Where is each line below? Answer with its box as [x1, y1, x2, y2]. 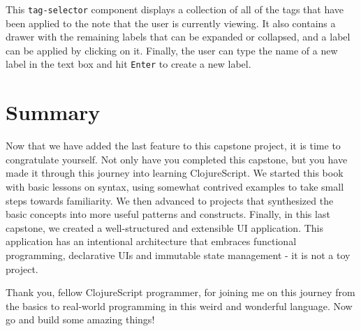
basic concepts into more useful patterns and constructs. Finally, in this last [6, 207, 330, 221]
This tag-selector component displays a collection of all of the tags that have [6, 2, 344, 16]
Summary [6, 98, 101, 126]
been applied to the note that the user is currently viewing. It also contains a [6, 15, 336, 30]
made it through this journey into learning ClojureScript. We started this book [6, 165, 344, 180]
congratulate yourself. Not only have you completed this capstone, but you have [6, 152, 348, 166]
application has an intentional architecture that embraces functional [6, 234, 297, 249]
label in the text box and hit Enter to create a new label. [6, 57, 251, 71]
